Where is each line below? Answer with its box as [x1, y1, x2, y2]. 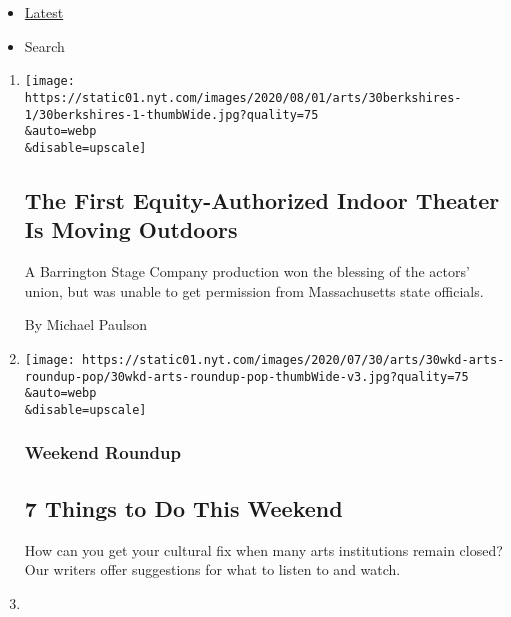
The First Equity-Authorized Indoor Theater [24, 184, 500, 215]
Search [24, 35, 65, 56]
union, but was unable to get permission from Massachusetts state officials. [24, 280, 484, 301]
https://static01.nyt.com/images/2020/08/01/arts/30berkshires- [24, 90, 462, 105]
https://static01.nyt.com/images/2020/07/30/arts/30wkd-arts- [82, 352, 505, 367]
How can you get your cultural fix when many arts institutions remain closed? [24, 539, 503, 560]
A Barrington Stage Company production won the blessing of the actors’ [24, 261, 470, 282]
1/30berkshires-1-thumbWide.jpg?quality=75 [24, 107, 319, 122]
